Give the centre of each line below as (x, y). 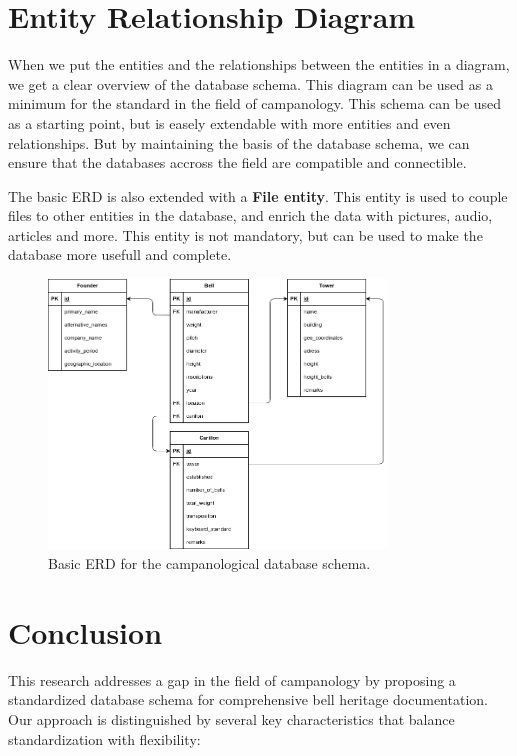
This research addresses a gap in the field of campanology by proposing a (232, 679)
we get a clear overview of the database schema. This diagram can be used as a (250, 83)
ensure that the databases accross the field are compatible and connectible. (237, 162)
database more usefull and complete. (120, 254)
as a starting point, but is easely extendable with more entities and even (229, 122)
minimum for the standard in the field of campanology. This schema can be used (255, 103)
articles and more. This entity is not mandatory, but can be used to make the (245, 234)
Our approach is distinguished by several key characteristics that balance (231, 718)
